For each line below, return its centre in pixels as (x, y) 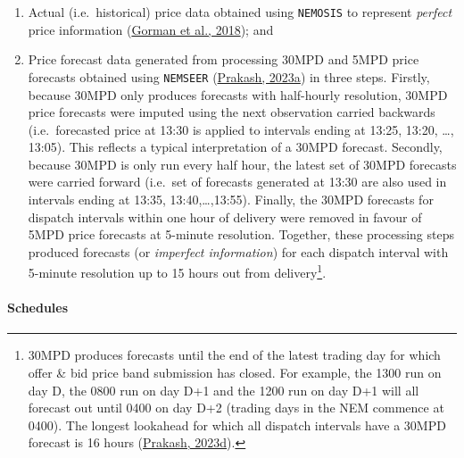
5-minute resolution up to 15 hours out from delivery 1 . (177, 271)
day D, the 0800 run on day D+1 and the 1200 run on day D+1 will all (224, 390)
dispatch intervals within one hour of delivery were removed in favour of (225, 217)
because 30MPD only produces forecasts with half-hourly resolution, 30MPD (238, 94)
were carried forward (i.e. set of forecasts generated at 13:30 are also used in (237, 182)
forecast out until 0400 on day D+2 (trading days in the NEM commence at (236, 408)
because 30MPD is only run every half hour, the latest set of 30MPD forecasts (242, 164)
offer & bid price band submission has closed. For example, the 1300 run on (235, 373)
